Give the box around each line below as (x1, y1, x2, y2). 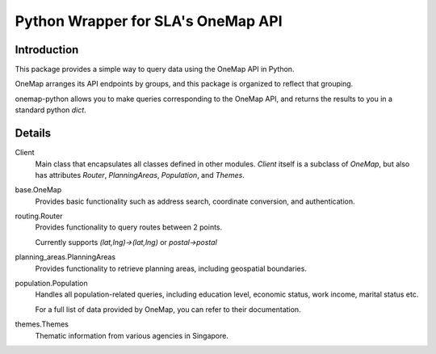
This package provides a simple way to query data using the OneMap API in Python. (15, 65, 295, 74)
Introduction (15, 43, 79, 57)
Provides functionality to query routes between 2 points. (35, 222, 223, 232)
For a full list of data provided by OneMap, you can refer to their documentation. (35, 304, 302, 314)
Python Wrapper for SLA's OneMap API (15, 12, 283, 30)
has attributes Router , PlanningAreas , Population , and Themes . (35, 170, 245, 179)
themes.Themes (15, 319, 69, 329)
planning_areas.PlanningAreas (15, 252, 116, 262)
